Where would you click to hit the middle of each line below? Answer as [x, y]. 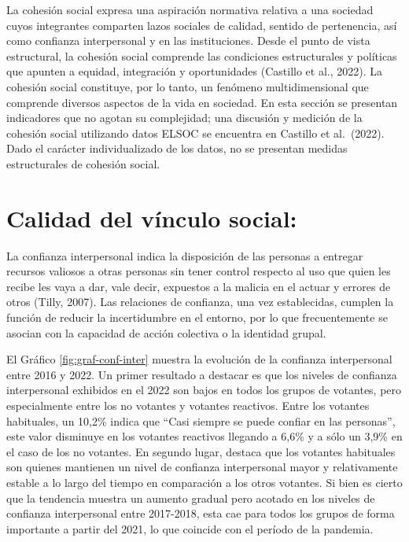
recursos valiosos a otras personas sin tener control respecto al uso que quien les [199, 271]
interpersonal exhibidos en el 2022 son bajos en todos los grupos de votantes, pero [204, 390]
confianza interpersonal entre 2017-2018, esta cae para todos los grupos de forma [201, 513]
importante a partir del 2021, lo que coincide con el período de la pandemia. [190, 528]
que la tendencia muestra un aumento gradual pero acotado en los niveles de [191, 498]
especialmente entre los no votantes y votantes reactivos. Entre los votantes [188, 405]
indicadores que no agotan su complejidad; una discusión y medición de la [184, 118]
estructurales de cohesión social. [83, 163]
